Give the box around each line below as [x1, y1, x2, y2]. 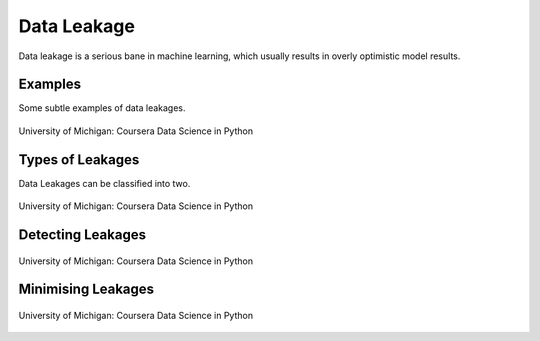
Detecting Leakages [18, 226, 147, 243]
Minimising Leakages [18, 281, 155, 298]
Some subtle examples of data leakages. [18, 102, 186, 114]
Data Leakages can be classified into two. [18, 177, 191, 189]
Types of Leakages [18, 151, 140, 168]
